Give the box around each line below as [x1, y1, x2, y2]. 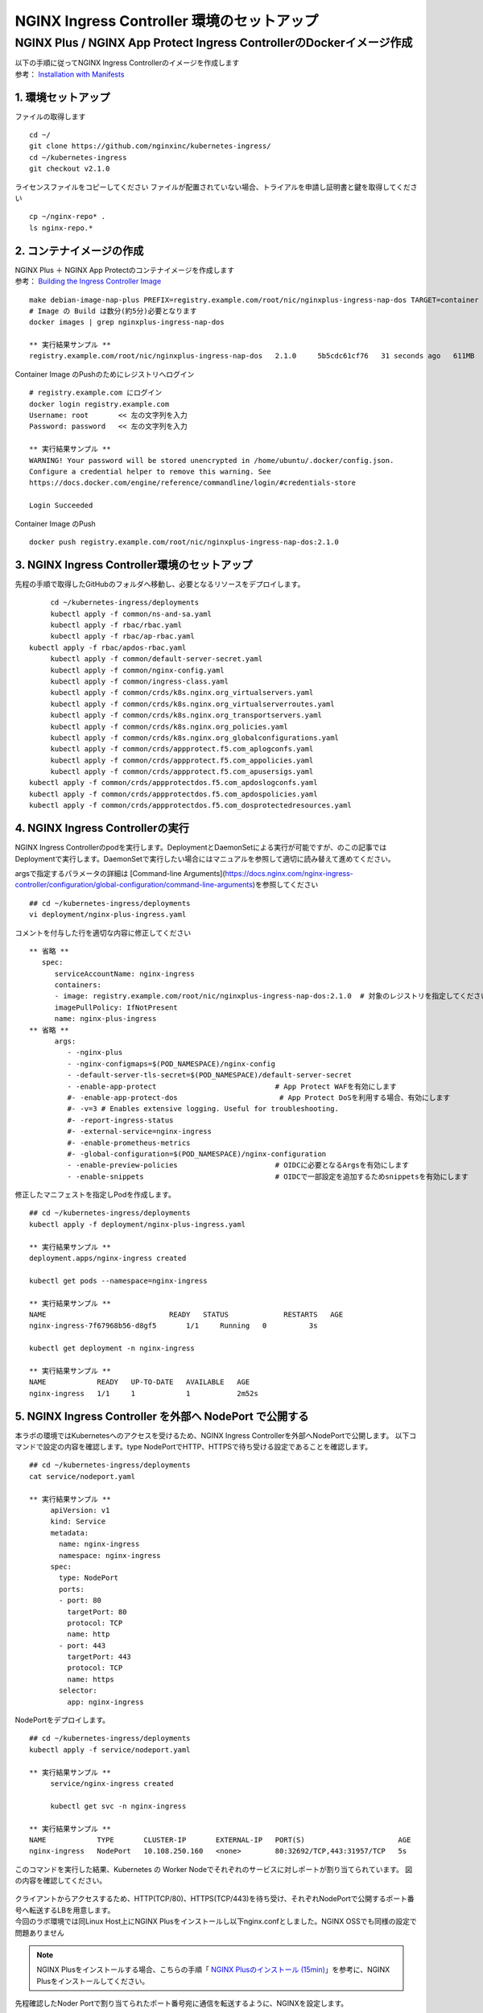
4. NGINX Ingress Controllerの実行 [14, 821, 189, 835]
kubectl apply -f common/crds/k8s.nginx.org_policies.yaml [50, 721, 289, 731]
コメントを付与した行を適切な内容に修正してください [14, 928, 192, 937]
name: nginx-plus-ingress [54, 1015, 157, 1023]
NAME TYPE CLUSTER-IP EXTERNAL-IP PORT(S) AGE [29, 1835, 411, 1844]
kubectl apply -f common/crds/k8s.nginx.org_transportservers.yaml [50, 711, 322, 720]
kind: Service [50, 1517, 106, 1526]
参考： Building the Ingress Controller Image [14, 276, 162, 286]
